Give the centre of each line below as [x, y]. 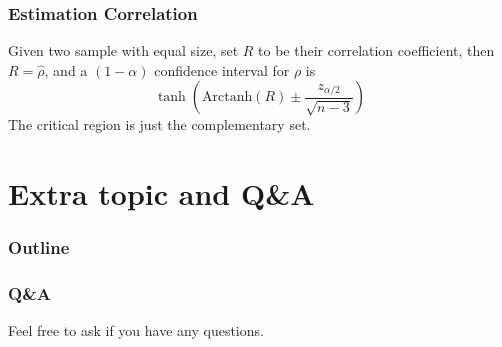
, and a [66, 69]
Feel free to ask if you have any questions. [136, 330]
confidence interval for [222, 69]
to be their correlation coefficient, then [376, 50]
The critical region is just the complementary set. [159, 124]
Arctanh [227, 97]
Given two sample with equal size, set [123, 50]
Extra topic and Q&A [161, 193]
